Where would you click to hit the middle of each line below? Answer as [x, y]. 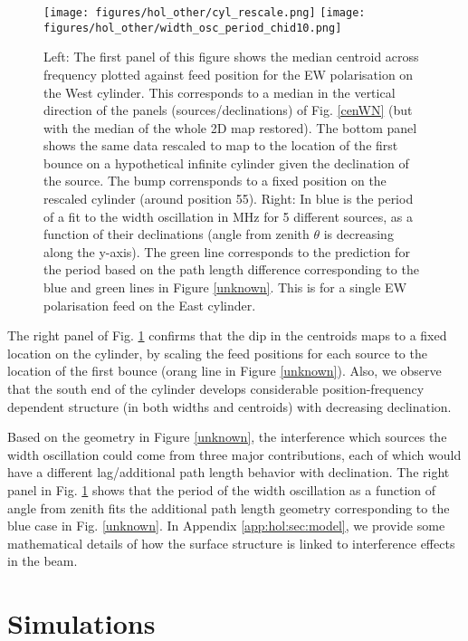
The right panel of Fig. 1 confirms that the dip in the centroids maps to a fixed [227, 335]
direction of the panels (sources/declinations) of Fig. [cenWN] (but [228, 110]
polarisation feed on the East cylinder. [150, 305]
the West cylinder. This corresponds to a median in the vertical [220, 92]
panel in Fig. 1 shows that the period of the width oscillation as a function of [222, 489]
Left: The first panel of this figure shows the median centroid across [231, 57]
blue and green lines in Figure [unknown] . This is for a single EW [225, 287]
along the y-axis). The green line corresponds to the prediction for [227, 251]
